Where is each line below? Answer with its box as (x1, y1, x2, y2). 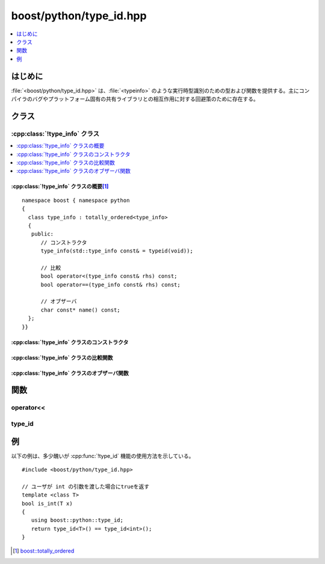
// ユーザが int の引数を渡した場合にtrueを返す (22, 483, 150, 490)
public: (31, 231, 54, 237)
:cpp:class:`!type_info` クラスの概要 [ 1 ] (11, 183, 109, 190)
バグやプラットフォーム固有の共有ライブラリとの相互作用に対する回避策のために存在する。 (32, 95, 259, 102)
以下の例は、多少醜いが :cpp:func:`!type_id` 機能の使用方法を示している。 (11, 452, 194, 459)
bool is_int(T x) (22, 500, 73, 507)
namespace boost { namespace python (22, 196, 130, 204)
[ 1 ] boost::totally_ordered (13, 547, 75, 554)
